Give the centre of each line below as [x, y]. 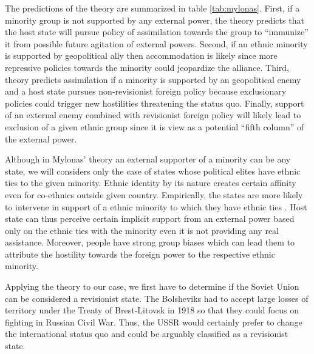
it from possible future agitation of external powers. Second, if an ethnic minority [156, 43]
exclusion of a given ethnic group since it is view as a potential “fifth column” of [155, 126]
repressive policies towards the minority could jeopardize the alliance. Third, [147, 67]
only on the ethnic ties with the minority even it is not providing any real [142, 230]
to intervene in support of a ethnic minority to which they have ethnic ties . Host [156, 206]
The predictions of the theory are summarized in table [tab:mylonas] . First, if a [152, 8]
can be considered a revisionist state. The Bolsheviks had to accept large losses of [157, 298]
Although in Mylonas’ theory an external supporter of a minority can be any [148, 159]
